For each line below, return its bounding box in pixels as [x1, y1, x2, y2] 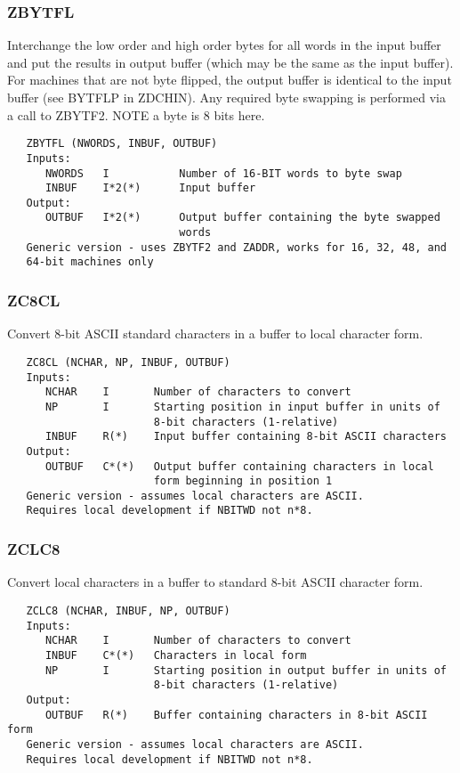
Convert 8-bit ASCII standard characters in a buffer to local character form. [7, 324, 424, 343]
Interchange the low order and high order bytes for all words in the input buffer [7, 36, 441, 54]
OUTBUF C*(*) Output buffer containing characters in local [44, 460, 434, 473]
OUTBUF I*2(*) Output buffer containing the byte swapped [44, 211, 440, 224]
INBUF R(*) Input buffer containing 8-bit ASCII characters [44, 430, 447, 443]
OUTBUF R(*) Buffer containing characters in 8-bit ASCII [44, 708, 428, 721]
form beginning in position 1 [153, 475, 333, 488]
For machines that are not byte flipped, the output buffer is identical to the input [7, 70, 452, 89]
